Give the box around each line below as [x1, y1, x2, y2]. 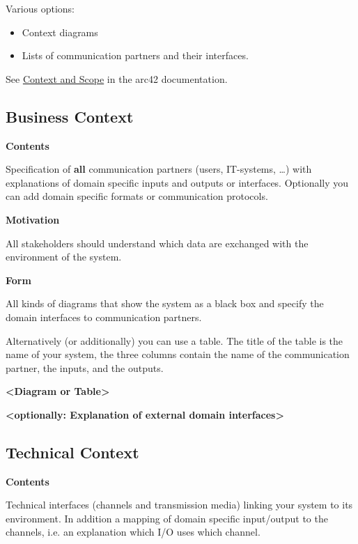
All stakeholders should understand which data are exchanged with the [6, 235, 309, 250]
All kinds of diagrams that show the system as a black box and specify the [6, 296, 324, 311]
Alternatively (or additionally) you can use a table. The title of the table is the [6, 333, 343, 348]
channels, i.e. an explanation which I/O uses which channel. [6, 524, 260, 539]
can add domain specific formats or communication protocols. [6, 189, 268, 203]
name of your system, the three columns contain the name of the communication [6, 347, 350, 362]
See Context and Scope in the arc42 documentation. [6, 71, 228, 86]
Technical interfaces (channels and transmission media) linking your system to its [6, 497, 353, 512]
